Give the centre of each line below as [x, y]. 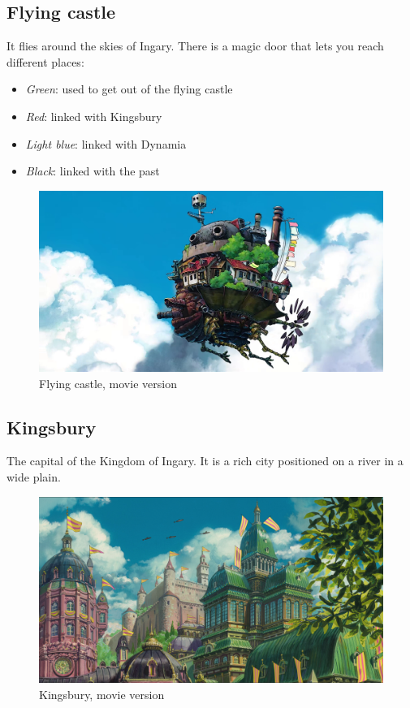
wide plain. [34, 476]
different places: [45, 61]
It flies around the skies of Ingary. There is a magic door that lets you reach [195, 46]
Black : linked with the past [93, 171]
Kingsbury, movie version [102, 694]
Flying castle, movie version [108, 383]
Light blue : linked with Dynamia [106, 143]
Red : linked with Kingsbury [94, 116]
